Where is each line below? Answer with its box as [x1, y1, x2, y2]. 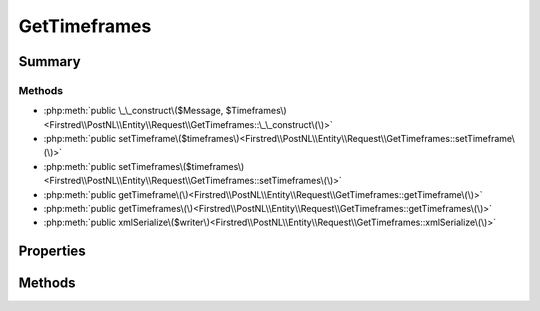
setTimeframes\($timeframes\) [118, 160, 245, 172]
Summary [18, 53, 81, 70]
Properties [18, 243, 86, 260]
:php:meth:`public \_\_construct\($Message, [43, 105, 224, 117]
